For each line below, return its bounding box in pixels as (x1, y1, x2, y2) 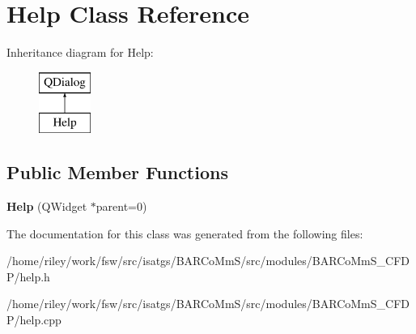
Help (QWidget (6, 198, 87, 215)
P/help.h (6, 268, 50, 285)
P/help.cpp (6, 311, 62, 328)
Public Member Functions (6, 160, 228, 185)
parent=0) (96, 198, 147, 215)
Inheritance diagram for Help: (6, 44, 154, 61)
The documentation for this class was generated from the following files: (6, 225, 363, 242)
